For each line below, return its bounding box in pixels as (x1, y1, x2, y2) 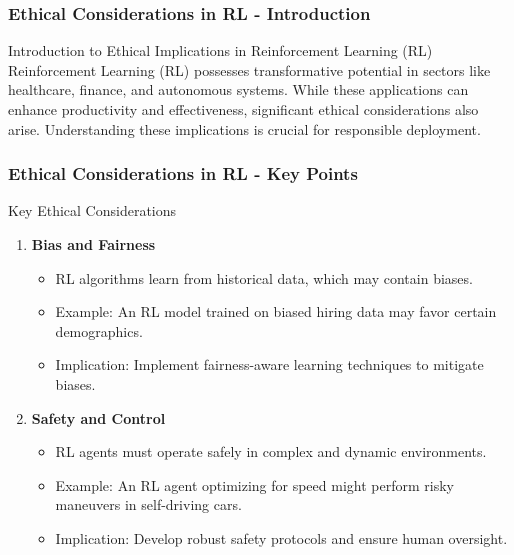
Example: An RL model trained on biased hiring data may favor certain (55, 301, 497, 322)
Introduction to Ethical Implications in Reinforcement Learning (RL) (8, 40, 433, 61)
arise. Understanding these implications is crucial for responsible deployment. (8, 118, 481, 139)
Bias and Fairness (31, 234, 156, 254)
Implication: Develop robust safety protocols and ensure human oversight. (55, 527, 508, 548)
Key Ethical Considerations (8, 200, 177, 221)
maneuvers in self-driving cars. (55, 494, 242, 515)
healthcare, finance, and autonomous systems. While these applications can (8, 79, 469, 100)
